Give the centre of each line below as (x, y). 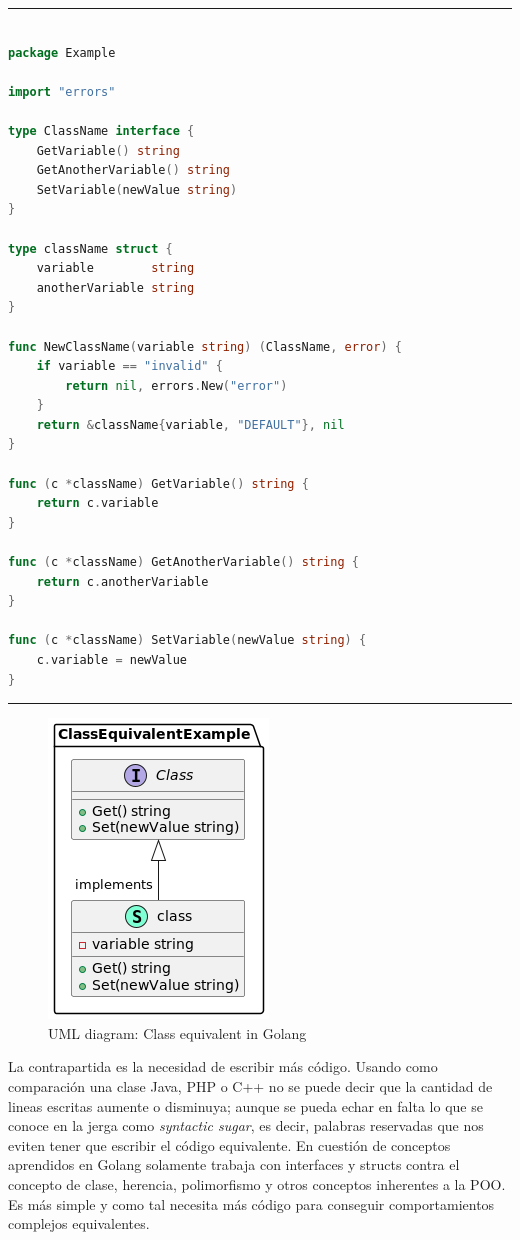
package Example (62, 52)
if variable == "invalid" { (129, 366)
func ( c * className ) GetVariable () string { (158, 483)
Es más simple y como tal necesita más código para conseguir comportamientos (251, 1203)
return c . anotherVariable (122, 581)
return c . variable (97, 503)
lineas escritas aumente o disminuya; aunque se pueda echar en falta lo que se (245, 1105)
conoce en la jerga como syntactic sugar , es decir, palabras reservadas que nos (246, 1125)
